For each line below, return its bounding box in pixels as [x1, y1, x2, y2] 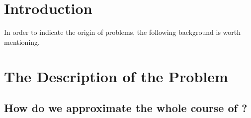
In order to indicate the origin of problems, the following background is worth [4, 27, 241, 37]
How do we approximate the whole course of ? [4, 100, 248, 116]
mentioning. [4, 36, 40, 47]
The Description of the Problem [4, 66, 228, 86]
